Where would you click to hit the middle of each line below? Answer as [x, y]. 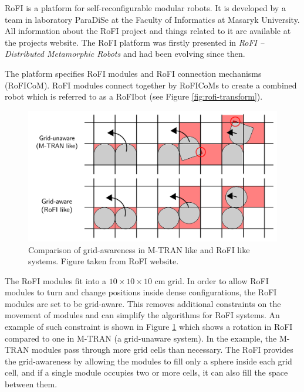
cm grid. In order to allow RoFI [212, 280]
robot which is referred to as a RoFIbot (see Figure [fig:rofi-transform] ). [134, 96]
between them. [31, 384]
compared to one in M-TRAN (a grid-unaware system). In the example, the [141, 338]
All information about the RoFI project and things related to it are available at [148, 31]
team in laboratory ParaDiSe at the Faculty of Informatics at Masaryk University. [152, 19]
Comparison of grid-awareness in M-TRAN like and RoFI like [139, 249]
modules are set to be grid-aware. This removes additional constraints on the [143, 303]
